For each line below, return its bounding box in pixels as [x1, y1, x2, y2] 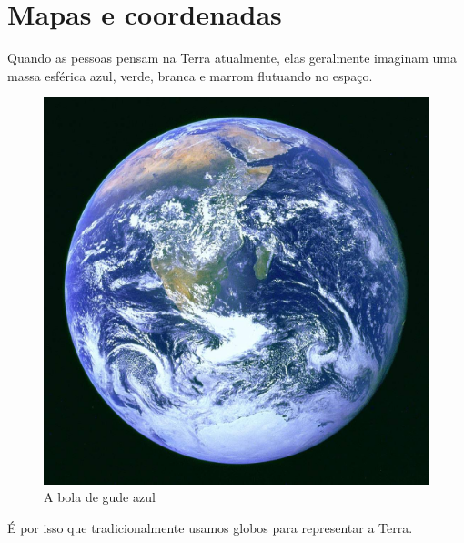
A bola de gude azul [44, 487, 156, 507]
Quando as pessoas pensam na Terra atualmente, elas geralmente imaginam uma [7, 48, 458, 67]
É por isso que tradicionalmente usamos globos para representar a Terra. [7, 517, 413, 537]
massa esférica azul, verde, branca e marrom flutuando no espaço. [7, 66, 373, 85]
